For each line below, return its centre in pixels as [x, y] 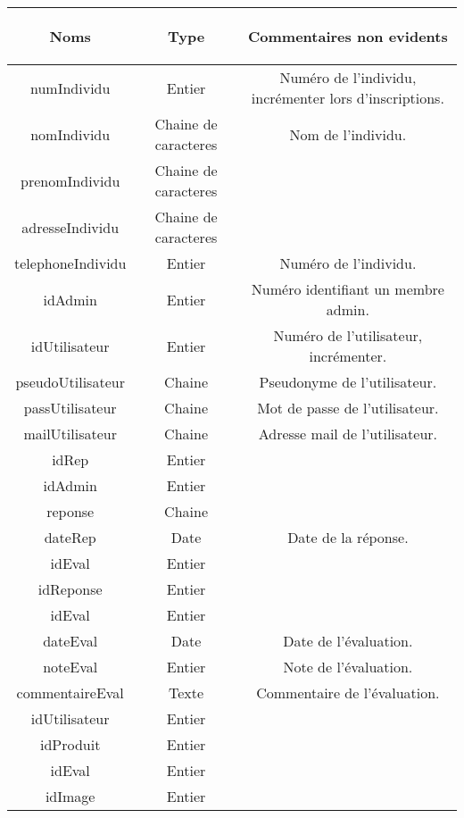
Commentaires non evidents [348, 36]
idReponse [70, 589]
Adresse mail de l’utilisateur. [348, 434]
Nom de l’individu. [348, 134]
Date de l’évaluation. [348, 641]
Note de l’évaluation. [348, 667]
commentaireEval [70, 693]
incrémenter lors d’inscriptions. [348, 98]
